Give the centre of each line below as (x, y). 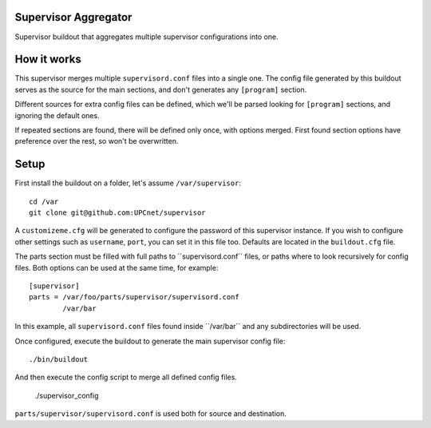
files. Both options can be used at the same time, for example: (117, 267)
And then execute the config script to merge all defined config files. (126, 377)
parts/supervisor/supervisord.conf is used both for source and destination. (151, 414)
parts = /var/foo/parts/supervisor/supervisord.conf (134, 297)
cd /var (44, 201)
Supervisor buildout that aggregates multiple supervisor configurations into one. (146, 37)
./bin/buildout (59, 359)
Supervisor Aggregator (73, 17)
